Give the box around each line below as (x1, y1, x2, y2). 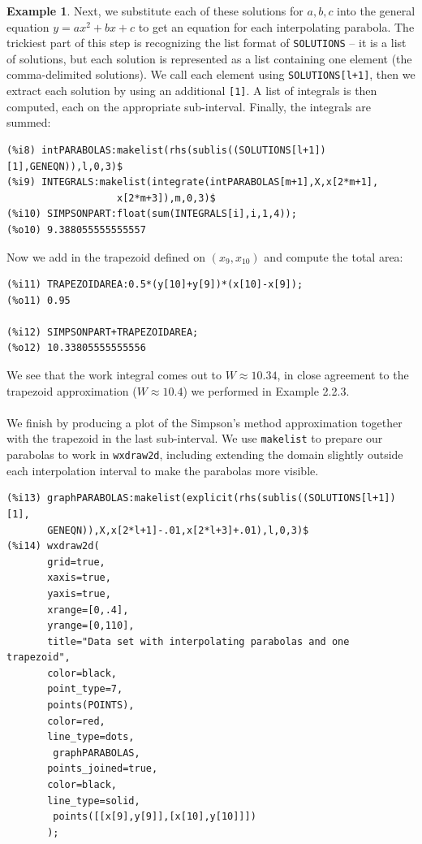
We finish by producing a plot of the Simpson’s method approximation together (6, 413, 403, 431)
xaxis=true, (47, 572, 111, 584)
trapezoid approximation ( (6, 382, 137, 399)
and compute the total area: (264, 248, 403, 265)
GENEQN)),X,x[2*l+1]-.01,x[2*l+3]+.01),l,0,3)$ (47, 524, 309, 536)
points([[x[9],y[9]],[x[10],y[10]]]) (53, 811, 256, 823)
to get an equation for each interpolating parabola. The (138, 18, 415, 35)
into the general (337, 2, 416, 19)
